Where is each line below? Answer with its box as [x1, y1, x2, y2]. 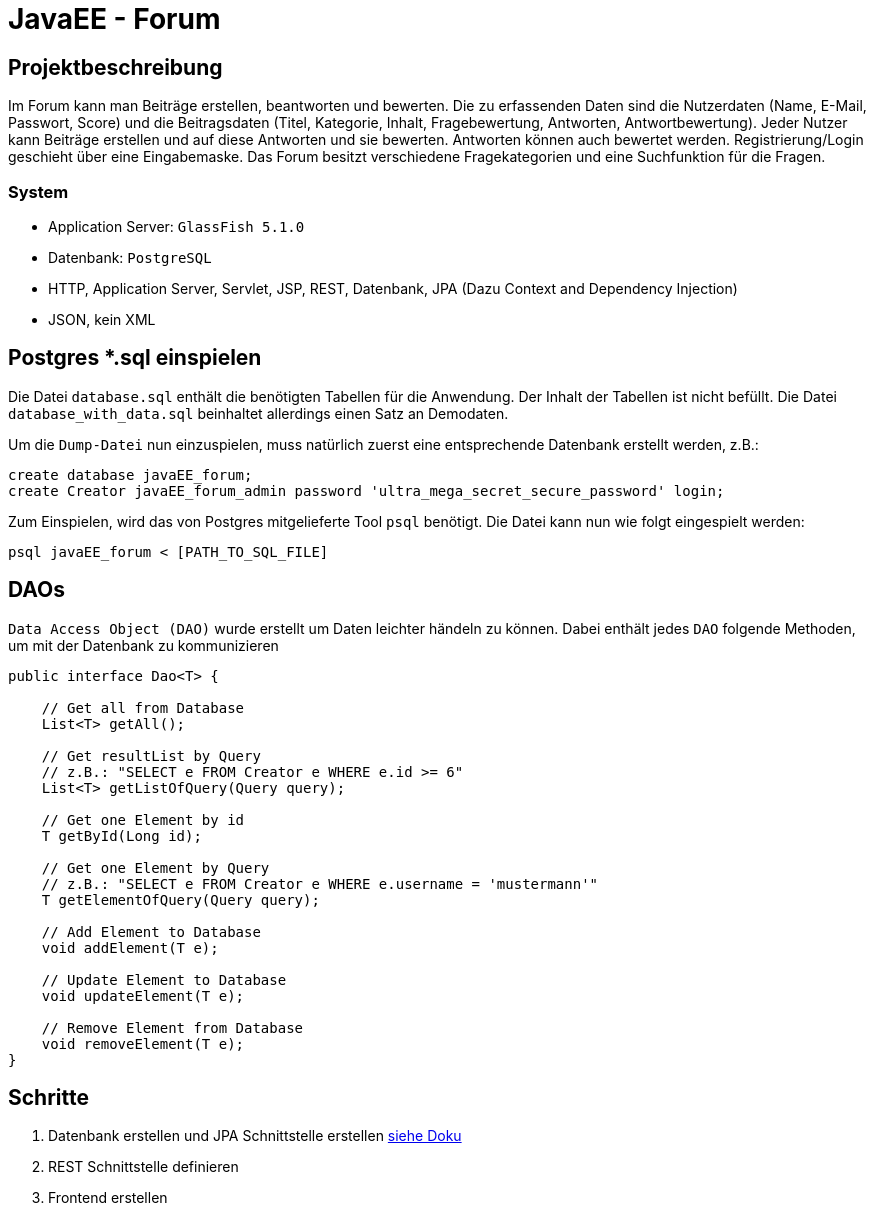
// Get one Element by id [41, 811, 245, 828]
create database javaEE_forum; [8, 466, 253, 483]
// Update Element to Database [41, 971, 287, 988]
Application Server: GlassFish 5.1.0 [48, 217, 305, 235]
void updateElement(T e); [41, 987, 245, 1004]
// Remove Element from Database [41, 1019, 304, 1036]
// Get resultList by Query [41, 747, 261, 764]
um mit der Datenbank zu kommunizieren [8, 636, 279, 654]
